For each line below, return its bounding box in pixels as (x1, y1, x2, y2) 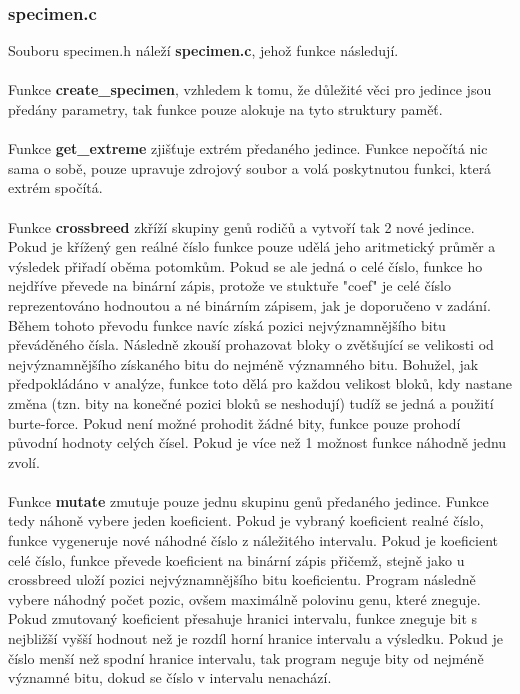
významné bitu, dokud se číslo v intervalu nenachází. (8, 667, 332, 688)
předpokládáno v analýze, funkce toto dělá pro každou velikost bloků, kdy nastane (8, 373, 512, 394)
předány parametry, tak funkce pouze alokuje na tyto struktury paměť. (8, 99, 443, 119)
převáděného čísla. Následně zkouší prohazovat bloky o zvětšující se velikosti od (8, 334, 494, 355)
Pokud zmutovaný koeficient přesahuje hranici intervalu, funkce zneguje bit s (8, 608, 478, 629)
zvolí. (8, 451, 40, 472)
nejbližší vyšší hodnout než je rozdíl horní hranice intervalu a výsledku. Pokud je (8, 628, 503, 649)
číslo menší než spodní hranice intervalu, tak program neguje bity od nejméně (8, 647, 484, 668)
